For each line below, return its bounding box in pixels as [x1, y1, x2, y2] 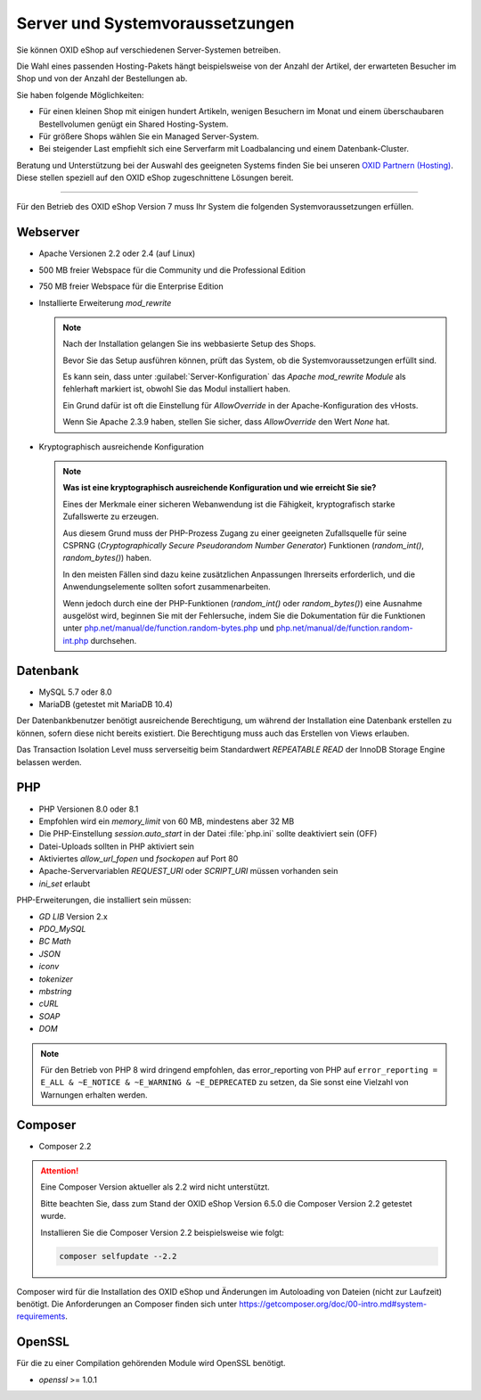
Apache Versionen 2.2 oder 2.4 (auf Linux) [38, 248, 196, 259]
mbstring [38, 985, 72, 996]
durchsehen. [90, 635, 137, 646]
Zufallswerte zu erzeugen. [62, 511, 159, 522]
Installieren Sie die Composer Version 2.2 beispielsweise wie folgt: [40, 1227, 285, 1238]
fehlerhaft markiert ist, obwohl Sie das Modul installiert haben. [62, 383, 291, 394]
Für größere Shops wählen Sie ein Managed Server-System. [38, 130, 259, 142]
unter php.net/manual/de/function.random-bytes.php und [62, 622, 274, 633]
